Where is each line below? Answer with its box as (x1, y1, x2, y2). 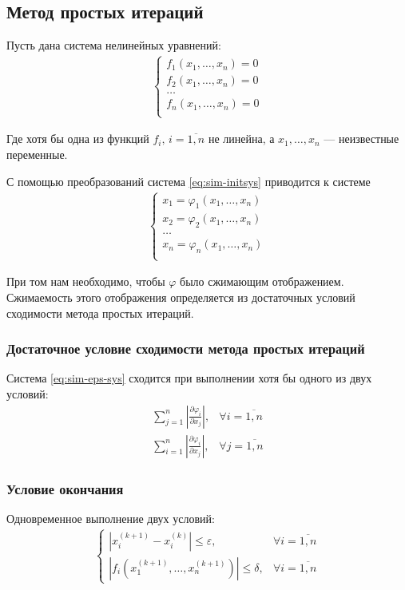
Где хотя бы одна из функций (6, 130, 149, 147)
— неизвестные (324, 130, 399, 147)
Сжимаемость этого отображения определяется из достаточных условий (6, 288, 355, 305)
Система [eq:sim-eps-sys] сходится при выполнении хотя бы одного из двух (6, 370, 372, 386)
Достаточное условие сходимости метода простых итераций (6, 339, 365, 358)
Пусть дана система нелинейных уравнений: (6, 37, 221, 53)
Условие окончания (6, 478, 124, 498)
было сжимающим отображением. (180, 273, 344, 290)
